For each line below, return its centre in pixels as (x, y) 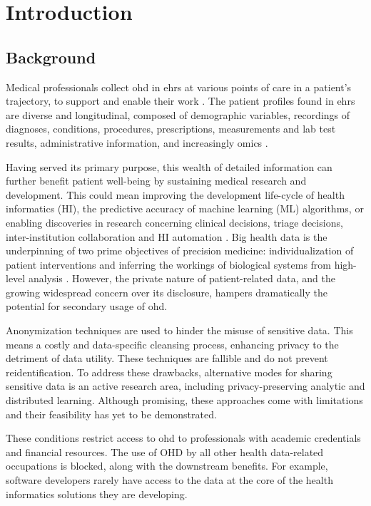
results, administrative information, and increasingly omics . (137, 142)
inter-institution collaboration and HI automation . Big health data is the (167, 236)
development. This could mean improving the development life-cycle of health (175, 194)
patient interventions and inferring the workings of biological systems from (168, 264)
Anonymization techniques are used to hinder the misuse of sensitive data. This (179, 330)
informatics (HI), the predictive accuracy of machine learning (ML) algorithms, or (185, 208)
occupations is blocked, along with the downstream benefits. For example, (167, 466)
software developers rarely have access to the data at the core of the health (169, 480)
